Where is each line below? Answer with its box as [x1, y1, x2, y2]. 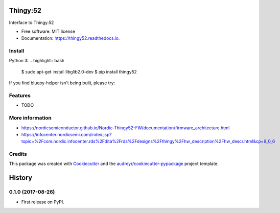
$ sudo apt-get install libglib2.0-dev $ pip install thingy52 [21, 69, 137, 74]
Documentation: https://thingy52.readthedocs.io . [21, 35, 120, 41]
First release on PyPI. [21, 199, 65, 205]
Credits [9, 151, 27, 158]
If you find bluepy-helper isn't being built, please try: [9, 80, 115, 86]
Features [9, 92, 31, 99]
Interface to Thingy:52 [9, 20, 54, 25]
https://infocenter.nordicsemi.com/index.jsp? [21, 131, 112, 137]
